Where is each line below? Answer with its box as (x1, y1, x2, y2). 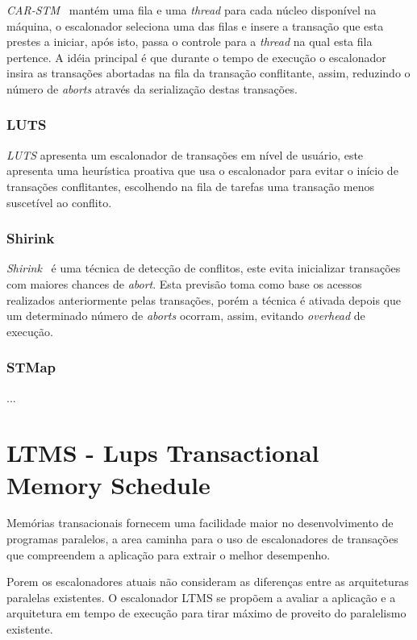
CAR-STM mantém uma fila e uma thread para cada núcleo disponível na (6, 2, 377, 18)
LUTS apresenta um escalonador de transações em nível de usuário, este (6, 146, 364, 163)
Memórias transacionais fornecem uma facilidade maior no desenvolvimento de (6, 514, 394, 531)
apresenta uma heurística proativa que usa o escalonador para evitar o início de (6, 162, 398, 179)
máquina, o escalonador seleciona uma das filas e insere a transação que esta (6, 17, 384, 34)
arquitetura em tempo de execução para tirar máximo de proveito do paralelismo (6, 605, 407, 621)
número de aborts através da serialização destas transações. (6, 80, 298, 97)
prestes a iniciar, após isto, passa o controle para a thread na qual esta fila (6, 33, 373, 50)
